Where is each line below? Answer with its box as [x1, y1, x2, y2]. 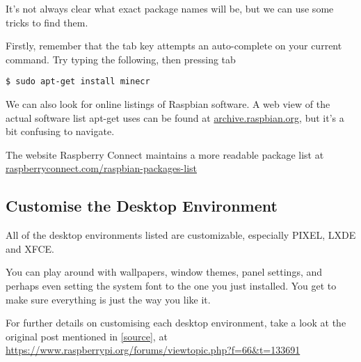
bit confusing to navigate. [6, 124, 115, 139]
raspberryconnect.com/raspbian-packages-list [6, 161, 198, 175]
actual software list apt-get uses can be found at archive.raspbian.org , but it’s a [6, 110, 344, 125]
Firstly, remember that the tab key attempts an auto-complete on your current [6, 38, 342, 53]
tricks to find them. [6, 15, 88, 29]
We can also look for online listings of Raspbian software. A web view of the [6, 97, 330, 111]
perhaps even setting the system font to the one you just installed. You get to [6, 278, 337, 292]
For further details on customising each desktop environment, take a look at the [6, 315, 346, 330]
